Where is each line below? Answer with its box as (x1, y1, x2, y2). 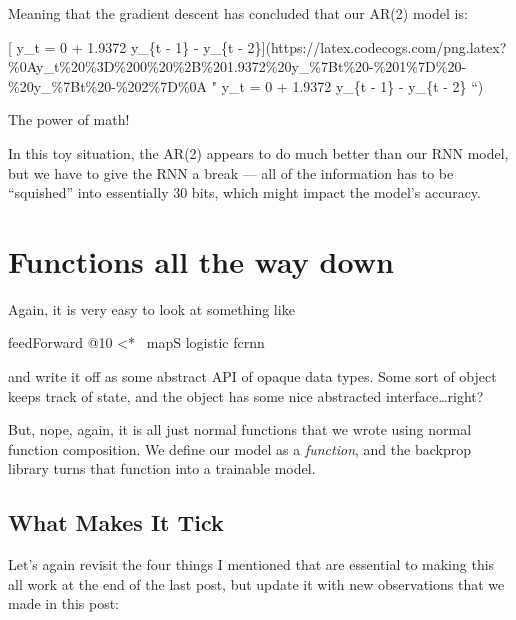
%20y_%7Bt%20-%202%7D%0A (8, 75, 208, 96)
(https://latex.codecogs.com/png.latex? (265, 36, 507, 57)
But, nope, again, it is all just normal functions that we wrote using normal (8, 419, 472, 440)
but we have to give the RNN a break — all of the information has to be (8, 162, 454, 183)
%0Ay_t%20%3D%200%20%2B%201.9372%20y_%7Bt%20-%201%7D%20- (8, 56, 467, 77)
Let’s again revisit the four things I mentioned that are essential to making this (8, 554, 495, 575)
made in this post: (8, 593, 119, 614)
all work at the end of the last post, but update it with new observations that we (8, 573, 505, 594)
